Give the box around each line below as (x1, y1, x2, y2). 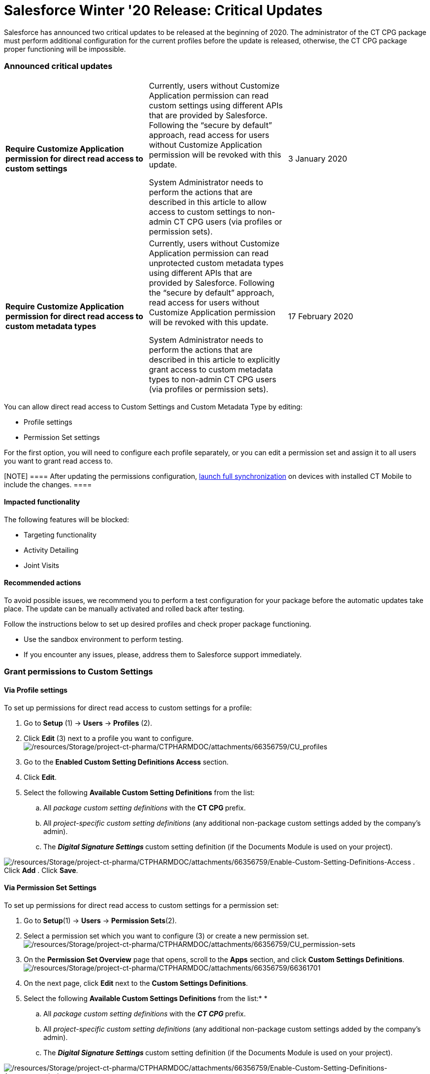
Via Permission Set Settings (4, 883, 97, 892)
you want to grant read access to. (4, 456, 113, 465)
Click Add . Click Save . (4, 866, 78, 874)
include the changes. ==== (4, 480, 92, 489)
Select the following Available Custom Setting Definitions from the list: (24, 788, 255, 797)
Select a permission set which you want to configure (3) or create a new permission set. (24, 931, 309, 940)
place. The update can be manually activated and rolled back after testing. (4, 604, 245, 613)
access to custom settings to (149, 206, 256, 217)
